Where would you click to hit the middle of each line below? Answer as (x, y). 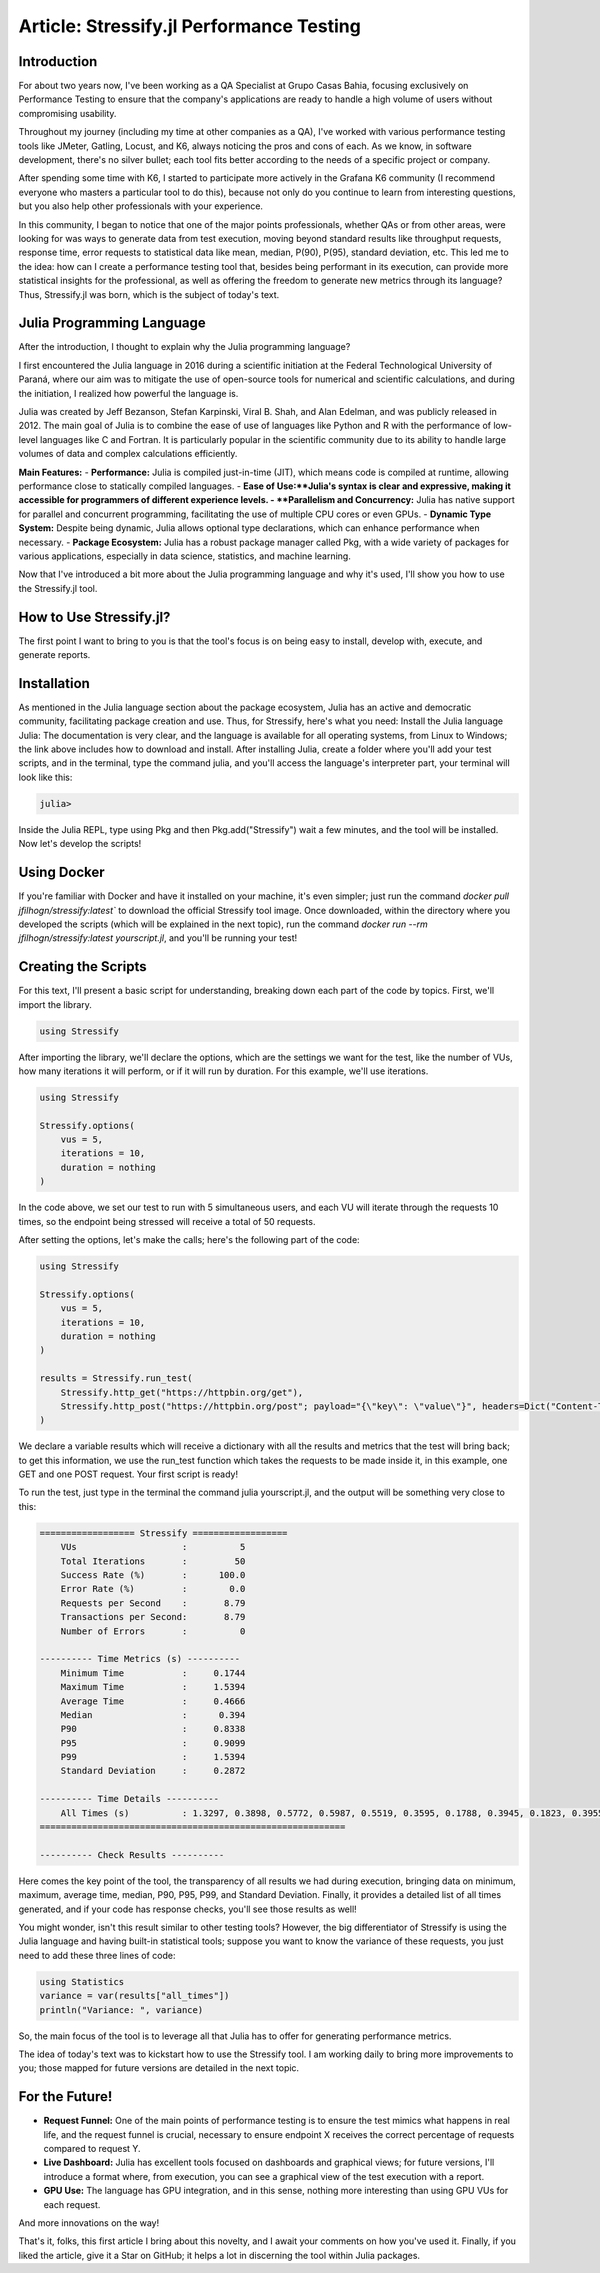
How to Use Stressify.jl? (94, 616)
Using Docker (61, 872)
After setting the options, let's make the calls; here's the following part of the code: (189, 1240)
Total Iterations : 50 (153, 1561)
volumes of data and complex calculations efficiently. (128, 454)
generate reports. (54, 654)
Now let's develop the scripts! (80, 844)
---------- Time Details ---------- (129, 1799)
